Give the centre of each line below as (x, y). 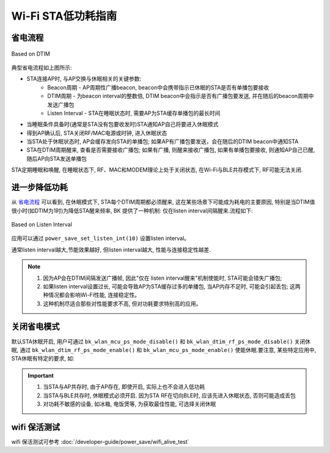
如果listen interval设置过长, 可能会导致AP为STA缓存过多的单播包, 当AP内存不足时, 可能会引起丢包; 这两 (172, 286)
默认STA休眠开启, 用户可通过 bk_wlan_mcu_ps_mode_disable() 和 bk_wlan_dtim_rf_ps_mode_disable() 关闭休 (161, 341)
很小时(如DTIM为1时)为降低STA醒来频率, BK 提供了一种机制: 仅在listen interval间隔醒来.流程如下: (132, 211)
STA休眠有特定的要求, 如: (43, 359)
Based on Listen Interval (42, 224)
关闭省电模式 (35, 327)
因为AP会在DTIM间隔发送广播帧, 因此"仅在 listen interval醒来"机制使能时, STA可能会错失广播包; (163, 278)
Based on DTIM (31, 54)
